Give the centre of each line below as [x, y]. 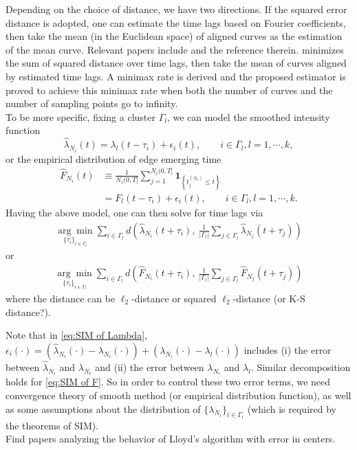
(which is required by [292, 408]
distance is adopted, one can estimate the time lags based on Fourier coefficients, [176, 22]
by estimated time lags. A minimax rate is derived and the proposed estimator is [176, 76]
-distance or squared [174, 298]
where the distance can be [61, 298]
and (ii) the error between [150, 367]
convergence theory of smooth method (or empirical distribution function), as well [178, 395]
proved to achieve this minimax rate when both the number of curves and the [169, 90]
